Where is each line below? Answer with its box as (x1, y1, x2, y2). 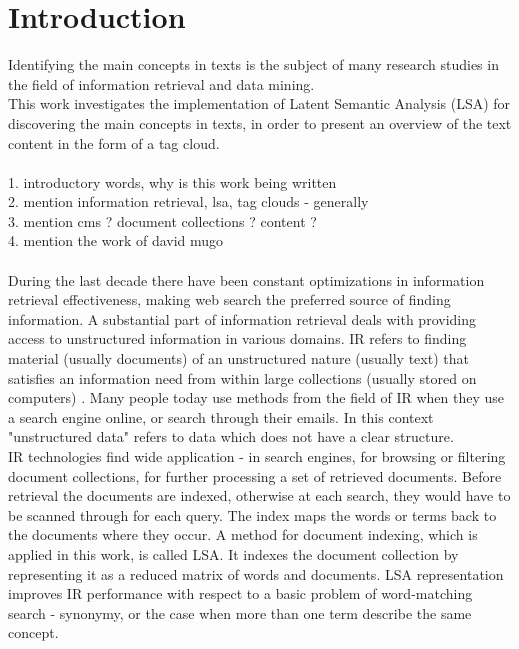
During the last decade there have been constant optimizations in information (8, 269, 485, 290)
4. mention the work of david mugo (8, 230, 224, 251)
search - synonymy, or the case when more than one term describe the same (8, 602, 472, 623)
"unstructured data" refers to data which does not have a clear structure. (8, 426, 454, 447)
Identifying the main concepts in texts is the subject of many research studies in (8, 54, 499, 75)
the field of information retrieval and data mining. (8, 73, 315, 94)
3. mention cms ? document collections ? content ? (8, 210, 317, 231)
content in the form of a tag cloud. (8, 132, 220, 153)
